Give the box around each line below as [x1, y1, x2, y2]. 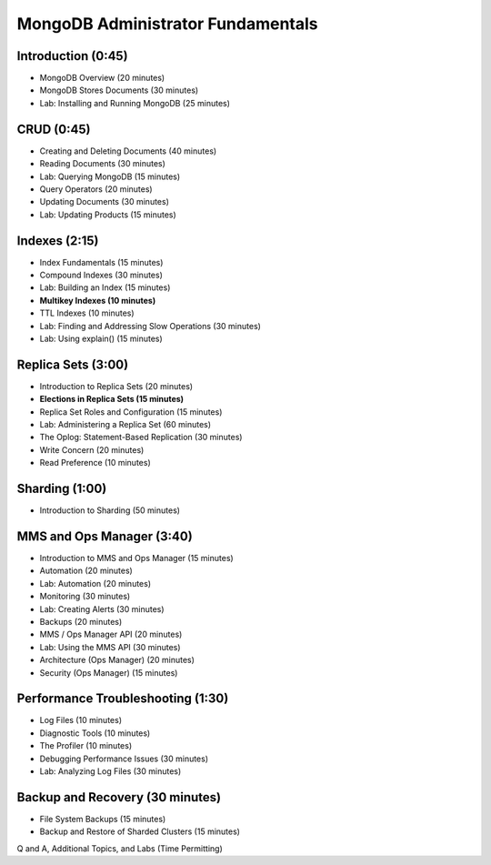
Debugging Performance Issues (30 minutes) [39, 753, 209, 764]
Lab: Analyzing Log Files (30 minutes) [39, 766, 182, 777]
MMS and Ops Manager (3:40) [16, 528, 193, 544]
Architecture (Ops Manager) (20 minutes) [39, 655, 195, 666]
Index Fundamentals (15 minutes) [39, 256, 164, 267]
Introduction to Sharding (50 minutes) [39, 505, 181, 516]
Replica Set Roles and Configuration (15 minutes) [39, 406, 223, 417]
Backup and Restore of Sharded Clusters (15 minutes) [39, 826, 241, 837]
